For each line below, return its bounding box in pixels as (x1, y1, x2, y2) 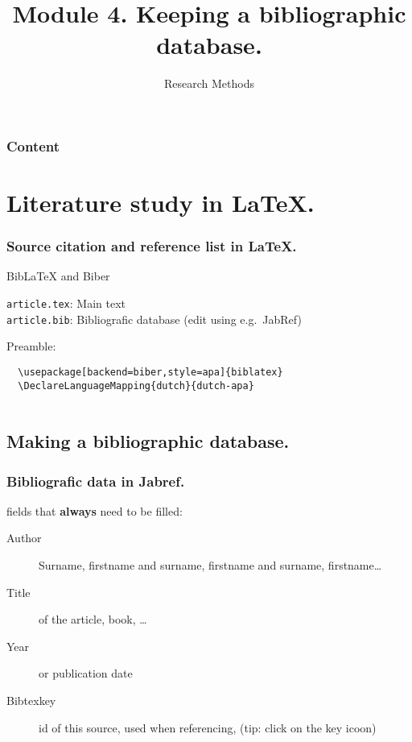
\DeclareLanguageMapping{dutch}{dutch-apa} (18, 379, 254, 392)
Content (6, 135, 60, 155)
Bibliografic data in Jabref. (6, 470, 185, 491)
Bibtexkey (6, 692, 56, 709)
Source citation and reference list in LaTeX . (6, 236, 297, 256)
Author (6, 529, 42, 546)
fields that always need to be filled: (6, 502, 183, 519)
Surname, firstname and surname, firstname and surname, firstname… (39, 557, 382, 574)
